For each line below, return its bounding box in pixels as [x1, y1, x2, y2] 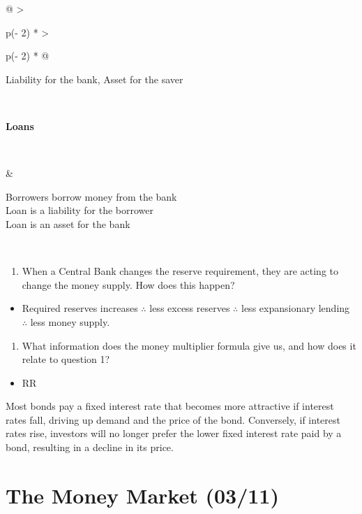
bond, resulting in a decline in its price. [6, 440, 174, 455]
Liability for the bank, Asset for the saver [6, 71, 183, 86]
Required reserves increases [22, 301, 138, 315]
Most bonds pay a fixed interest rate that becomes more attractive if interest [6, 399, 334, 413]
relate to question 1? [22, 352, 110, 366]
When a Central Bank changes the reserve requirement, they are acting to [22, 264, 339, 278]
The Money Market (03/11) [6, 480, 279, 509]
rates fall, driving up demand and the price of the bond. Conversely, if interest [6, 412, 340, 427]
